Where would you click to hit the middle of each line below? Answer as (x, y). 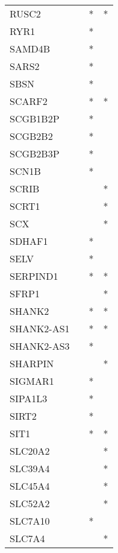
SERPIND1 (34, 276)
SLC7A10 (30, 521)
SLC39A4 (30, 468)
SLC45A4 (30, 486)
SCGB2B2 (31, 136)
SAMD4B (30, 49)
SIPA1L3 (29, 398)
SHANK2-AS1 (40, 328)
